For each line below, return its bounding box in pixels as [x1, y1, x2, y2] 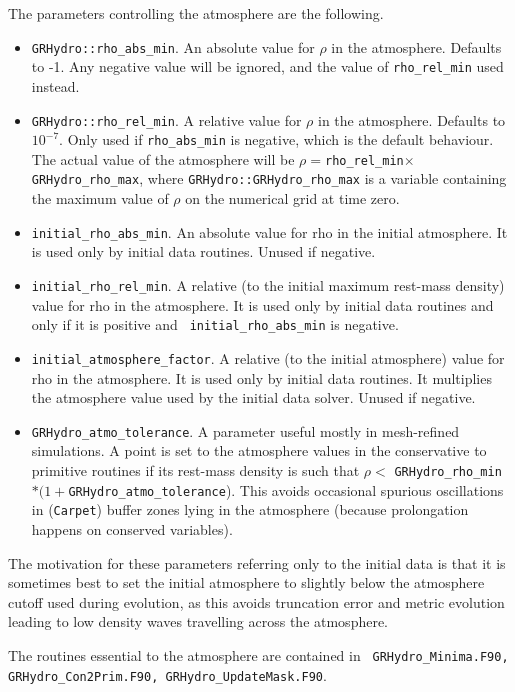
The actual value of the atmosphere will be [31, 148, 295, 169]
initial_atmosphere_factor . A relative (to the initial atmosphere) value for [31, 347, 505, 368]
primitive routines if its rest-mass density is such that [31, 459, 360, 480]
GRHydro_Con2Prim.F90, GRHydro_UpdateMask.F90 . [8, 664, 327, 685]
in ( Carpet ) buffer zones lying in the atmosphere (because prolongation [31, 499, 469, 520]
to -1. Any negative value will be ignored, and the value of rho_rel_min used [31, 56, 504, 77]
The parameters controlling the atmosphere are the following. [8, 3, 384, 23]
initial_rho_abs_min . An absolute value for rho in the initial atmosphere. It [31, 221, 508, 242]
